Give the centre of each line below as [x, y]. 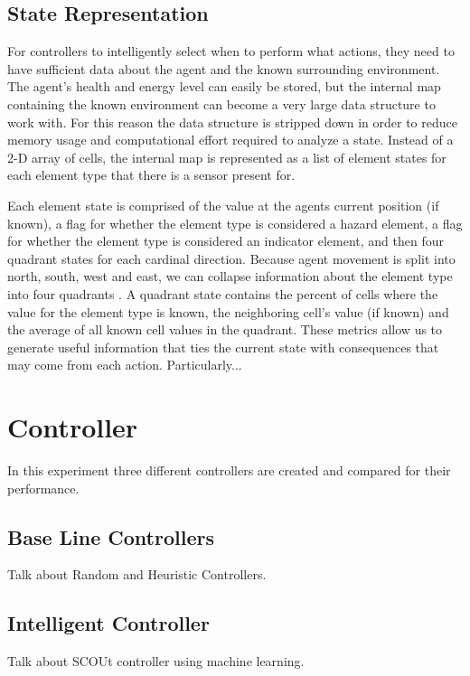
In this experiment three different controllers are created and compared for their [229, 470]
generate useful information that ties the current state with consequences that [223, 347]
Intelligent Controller [108, 623]
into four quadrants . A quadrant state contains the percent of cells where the [223, 293]
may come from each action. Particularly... [125, 365]
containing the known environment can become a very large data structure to [221, 103]
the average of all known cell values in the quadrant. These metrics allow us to [225, 329]
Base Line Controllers [111, 536]
